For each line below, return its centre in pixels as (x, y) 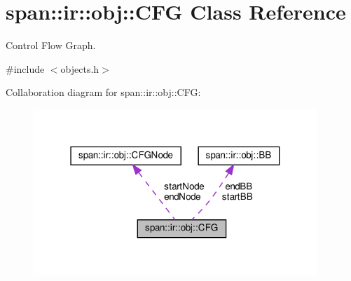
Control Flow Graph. (51, 45)
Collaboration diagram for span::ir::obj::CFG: (103, 92)
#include (25, 68)
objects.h (80, 68)
